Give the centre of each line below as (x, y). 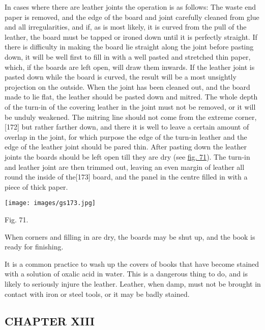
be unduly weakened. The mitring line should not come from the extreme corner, (131, 117)
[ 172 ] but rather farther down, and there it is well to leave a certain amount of (127, 127)
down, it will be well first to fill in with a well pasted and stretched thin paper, (128, 56)
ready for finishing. (34, 247)
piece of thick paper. (36, 186)
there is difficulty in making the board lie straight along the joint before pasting (129, 47)
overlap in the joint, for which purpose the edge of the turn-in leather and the (126, 136)
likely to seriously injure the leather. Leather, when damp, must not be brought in (133, 283)
